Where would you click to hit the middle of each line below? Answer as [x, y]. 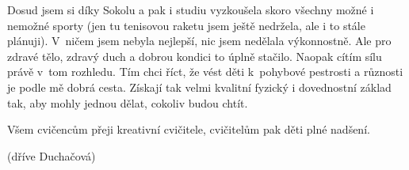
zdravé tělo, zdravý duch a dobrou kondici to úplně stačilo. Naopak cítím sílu [195, 56]
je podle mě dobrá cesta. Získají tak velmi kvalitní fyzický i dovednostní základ [199, 87]
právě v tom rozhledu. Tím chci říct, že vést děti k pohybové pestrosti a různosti [205, 72]
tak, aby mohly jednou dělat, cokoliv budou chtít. [128, 102]
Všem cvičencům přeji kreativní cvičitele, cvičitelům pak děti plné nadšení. [189, 129]
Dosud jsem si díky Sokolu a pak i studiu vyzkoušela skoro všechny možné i [191, 9]
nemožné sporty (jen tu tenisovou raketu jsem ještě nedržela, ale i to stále [186, 25]
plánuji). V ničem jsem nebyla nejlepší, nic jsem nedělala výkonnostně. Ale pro [199, 41]
